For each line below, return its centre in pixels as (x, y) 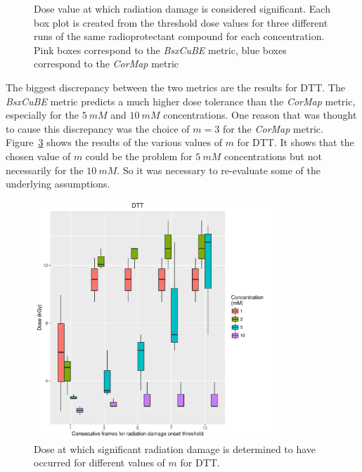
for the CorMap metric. (273, 128)
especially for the (42, 115)
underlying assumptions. (58, 184)
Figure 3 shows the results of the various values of (114, 142)
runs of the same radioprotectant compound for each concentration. (179, 36)
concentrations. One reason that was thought (260, 115)
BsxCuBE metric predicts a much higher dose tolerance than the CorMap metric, (181, 101)
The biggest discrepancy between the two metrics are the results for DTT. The (175, 87)
